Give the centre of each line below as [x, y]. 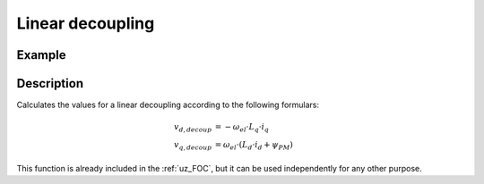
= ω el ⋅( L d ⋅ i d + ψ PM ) [254, 146]
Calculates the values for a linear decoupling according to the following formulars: [168, 105]
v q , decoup [193, 146]
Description [50, 84]
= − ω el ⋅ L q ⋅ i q [242, 128]
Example [41, 55]
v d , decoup [193, 128]
